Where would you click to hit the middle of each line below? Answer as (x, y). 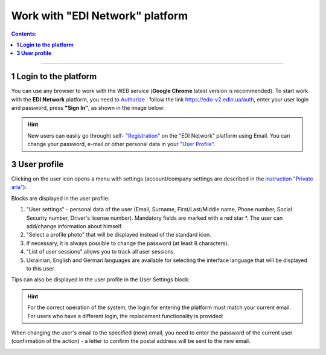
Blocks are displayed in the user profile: (60, 198)
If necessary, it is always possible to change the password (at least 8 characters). (128, 243)
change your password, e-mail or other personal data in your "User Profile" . (121, 144)
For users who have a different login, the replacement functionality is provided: (125, 316)
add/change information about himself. (75, 226)
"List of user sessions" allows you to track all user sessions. (101, 252)
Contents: (24, 34)
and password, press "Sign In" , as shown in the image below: (88, 108)
